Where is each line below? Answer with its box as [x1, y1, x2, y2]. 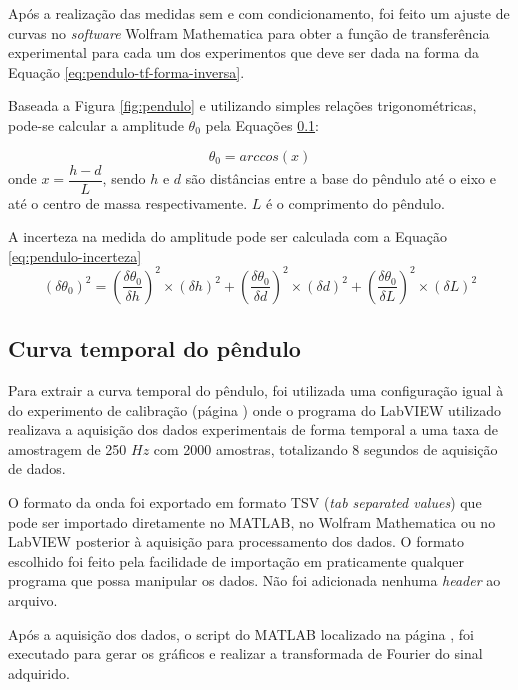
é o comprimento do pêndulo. [265, 192, 445, 213]
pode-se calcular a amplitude [8, 114, 184, 135]
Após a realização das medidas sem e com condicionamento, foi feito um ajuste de [8, 3, 510, 23]
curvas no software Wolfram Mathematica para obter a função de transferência [8, 22, 490, 43]
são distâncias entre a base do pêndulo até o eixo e [185, 168, 496, 189]
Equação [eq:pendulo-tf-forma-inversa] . [8, 61, 245, 82]
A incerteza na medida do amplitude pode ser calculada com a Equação [8, 226, 447, 247]
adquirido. [8, 662, 70, 683]
